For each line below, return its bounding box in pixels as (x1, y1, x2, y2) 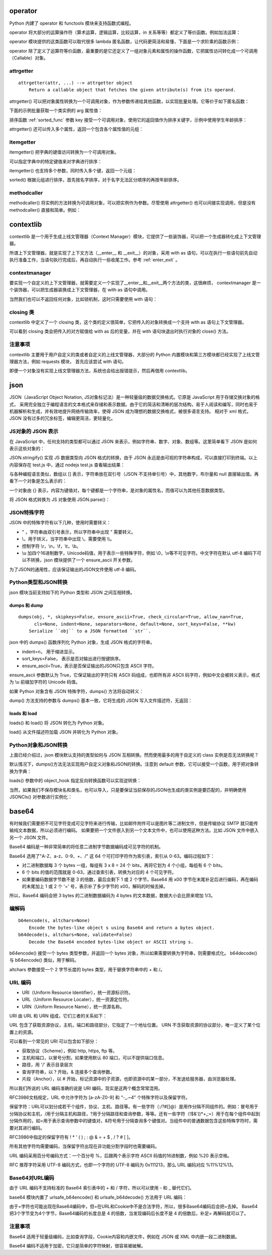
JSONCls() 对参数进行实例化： (9, 794, 73, 800)
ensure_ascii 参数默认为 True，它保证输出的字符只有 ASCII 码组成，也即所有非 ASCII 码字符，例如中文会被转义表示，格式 (9, 672, 260, 678)
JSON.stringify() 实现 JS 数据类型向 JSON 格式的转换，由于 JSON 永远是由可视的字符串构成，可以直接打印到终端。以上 (9, 455, 258, 461)
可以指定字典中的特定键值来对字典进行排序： (9, 158, 102, 164)
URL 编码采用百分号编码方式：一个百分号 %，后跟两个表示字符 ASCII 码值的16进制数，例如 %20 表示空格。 (9, 1152, 232, 1159)
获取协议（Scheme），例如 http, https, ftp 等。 (22, 1047, 117, 1053)
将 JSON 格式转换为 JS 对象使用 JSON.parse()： (9, 496, 110, 503)
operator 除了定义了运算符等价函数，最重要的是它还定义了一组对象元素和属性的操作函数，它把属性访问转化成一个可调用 (9, 48, 258, 54)
